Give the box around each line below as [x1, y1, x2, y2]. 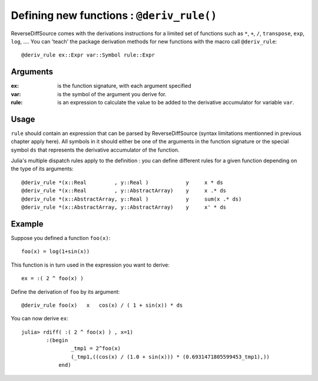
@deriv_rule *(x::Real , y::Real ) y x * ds [21, 179, 223, 186]
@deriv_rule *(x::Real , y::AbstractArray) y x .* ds [21, 188, 227, 194]
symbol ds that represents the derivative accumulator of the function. [11, 146, 180, 153]
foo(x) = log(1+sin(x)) [21, 248, 90, 255]
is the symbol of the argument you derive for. [57, 90, 167, 97]
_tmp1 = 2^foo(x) [71, 345, 121, 352]
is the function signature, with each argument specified [57, 83, 191, 90]
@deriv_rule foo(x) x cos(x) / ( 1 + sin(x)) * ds [21, 301, 183, 308]
